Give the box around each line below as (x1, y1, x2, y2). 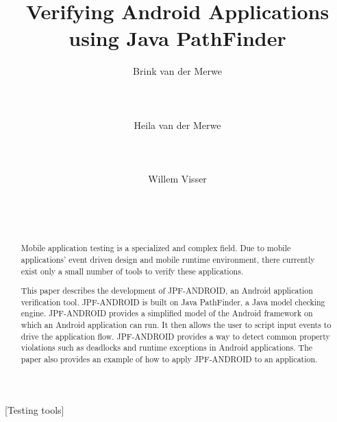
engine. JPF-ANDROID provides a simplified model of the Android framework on (21, 307, 313, 319)
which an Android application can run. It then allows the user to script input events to (21, 319, 332, 331)
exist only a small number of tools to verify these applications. (21, 265, 244, 277)
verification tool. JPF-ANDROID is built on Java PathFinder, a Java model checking (21, 296, 325, 307)
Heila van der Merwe (134, 117, 221, 132)
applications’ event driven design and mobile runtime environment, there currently (21, 253, 315, 265)
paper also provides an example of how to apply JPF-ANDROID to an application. (21, 353, 318, 365)
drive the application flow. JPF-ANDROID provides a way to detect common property (21, 330, 330, 342)
